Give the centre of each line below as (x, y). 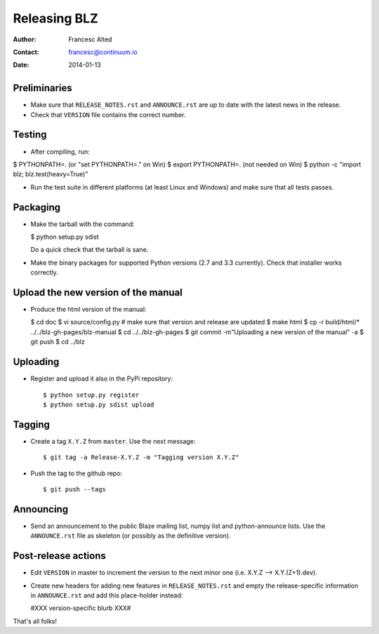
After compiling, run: (60, 152)
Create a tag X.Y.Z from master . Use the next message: (113, 441)
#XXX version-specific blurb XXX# (81, 608)
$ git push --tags (75, 489)
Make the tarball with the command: (82, 224)
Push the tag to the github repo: (77, 473)
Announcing (41, 509)
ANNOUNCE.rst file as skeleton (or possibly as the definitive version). (131, 536)
